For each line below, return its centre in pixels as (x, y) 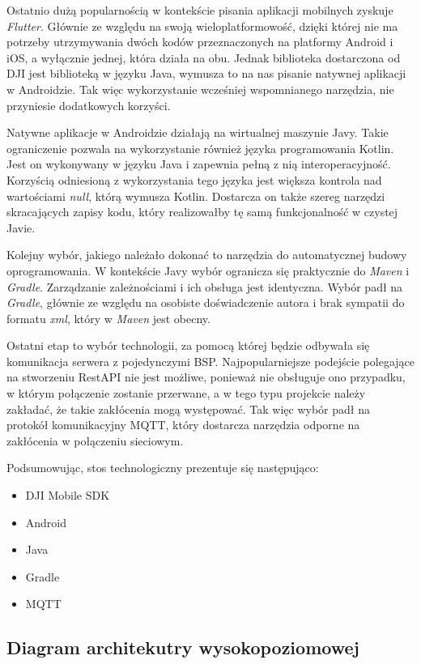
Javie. (21, 227)
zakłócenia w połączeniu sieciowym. (95, 440)
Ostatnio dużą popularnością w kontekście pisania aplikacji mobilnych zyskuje (200, 10)
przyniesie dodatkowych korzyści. (89, 105)
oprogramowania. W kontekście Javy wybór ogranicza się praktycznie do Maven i (208, 270)
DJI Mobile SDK (68, 495)
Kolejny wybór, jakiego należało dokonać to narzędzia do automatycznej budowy (207, 255)
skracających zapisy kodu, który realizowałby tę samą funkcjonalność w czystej (202, 212)
